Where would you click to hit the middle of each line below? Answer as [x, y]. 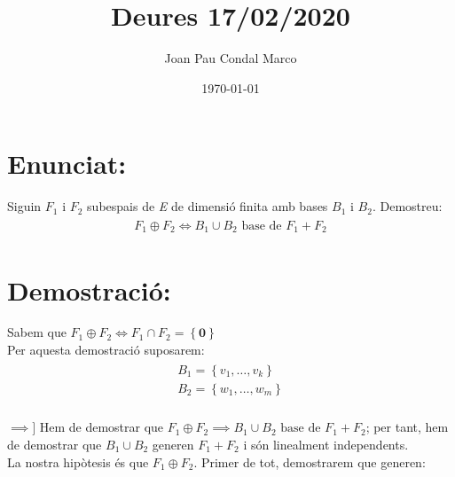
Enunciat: [67, 164]
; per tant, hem [407, 427]
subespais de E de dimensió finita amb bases [208, 206]
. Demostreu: [407, 206]
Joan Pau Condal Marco [231, 58]
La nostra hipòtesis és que [78, 461]
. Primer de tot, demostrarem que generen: [310, 461]
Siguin [24, 206]
